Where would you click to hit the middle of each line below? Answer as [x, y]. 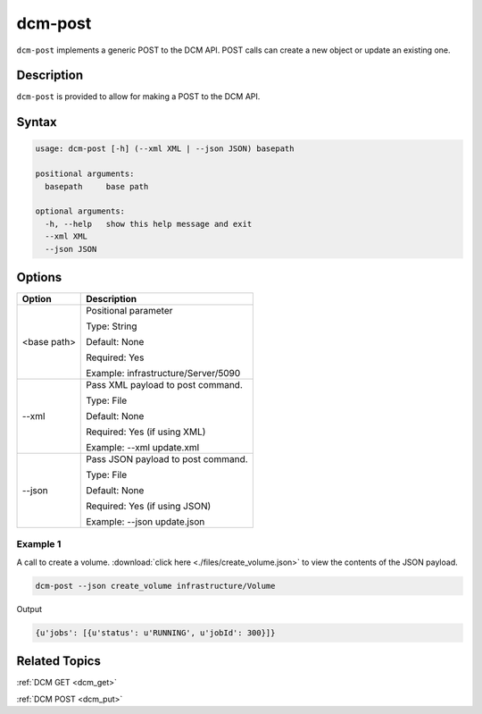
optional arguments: [80, 211]
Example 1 [39, 544]
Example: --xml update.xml [143, 448]
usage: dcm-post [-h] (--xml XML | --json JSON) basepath [165, 149]
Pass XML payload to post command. [164, 385]
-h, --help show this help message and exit [149, 224]
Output [29, 609]
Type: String [112, 326]
